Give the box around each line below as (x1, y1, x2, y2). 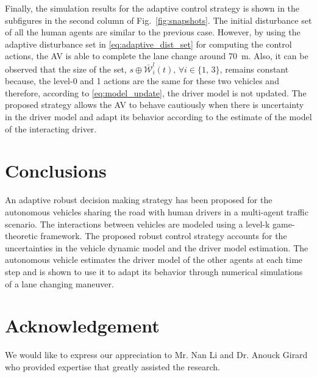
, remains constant (219, 62, 289, 75)
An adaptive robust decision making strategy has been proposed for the (5, 193, 272, 206)
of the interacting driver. (5, 122, 97, 135)
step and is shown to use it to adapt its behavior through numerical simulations (5, 265, 303, 278)
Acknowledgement (5, 313, 160, 338)
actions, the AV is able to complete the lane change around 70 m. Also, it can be (5, 49, 308, 62)
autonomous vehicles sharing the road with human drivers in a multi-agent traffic (5, 205, 308, 218)
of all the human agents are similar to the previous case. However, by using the (5, 26, 301, 38)
